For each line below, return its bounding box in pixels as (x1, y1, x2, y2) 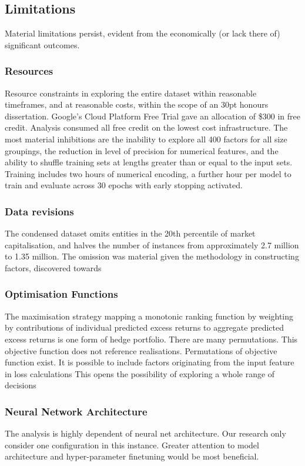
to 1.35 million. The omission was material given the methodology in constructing (5, 250, 299, 262)
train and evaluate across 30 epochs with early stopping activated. (5, 179, 243, 191)
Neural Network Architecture (5, 404, 148, 418)
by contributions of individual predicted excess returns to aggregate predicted (5, 321, 284, 334)
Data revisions (5, 204, 74, 218)
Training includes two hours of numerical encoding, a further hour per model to (5, 167, 291, 179)
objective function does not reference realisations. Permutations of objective (5, 344, 277, 357)
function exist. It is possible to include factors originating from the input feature (5, 356, 294, 368)
